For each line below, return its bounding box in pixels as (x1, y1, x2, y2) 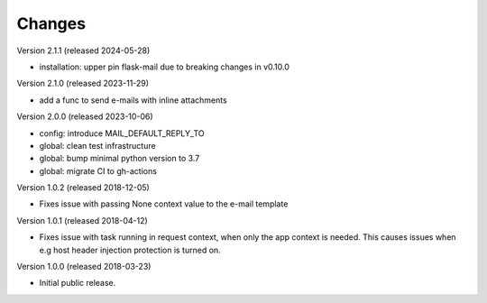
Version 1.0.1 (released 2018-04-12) (16, 215, 148, 225)
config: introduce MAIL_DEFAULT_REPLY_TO (39, 127, 205, 139)
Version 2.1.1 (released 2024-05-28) (16, 45, 151, 56)
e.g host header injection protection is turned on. (39, 244, 221, 255)
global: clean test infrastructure (39, 140, 157, 151)
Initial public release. (39, 278, 116, 289)
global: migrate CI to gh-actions (39, 165, 158, 176)
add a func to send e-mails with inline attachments (39, 95, 227, 106)
